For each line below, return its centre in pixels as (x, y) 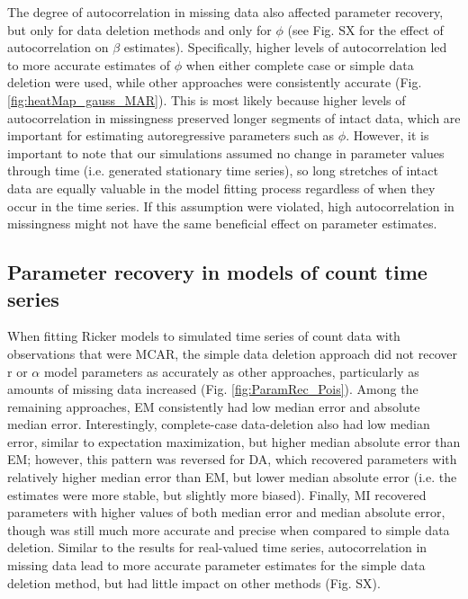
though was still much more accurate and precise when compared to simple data (229, 529)
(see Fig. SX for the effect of (365, 29)
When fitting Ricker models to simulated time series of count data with (204, 336)
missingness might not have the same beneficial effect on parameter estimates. (222, 224)
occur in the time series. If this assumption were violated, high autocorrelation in (231, 206)
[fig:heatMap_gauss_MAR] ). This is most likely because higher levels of (207, 99)
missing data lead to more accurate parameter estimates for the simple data (216, 565)
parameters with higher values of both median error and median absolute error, (226, 512)
